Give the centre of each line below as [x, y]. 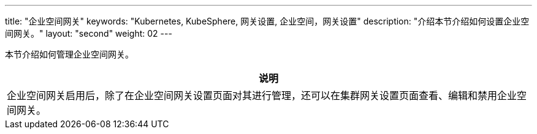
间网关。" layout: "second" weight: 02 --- [89, 33]
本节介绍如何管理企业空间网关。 [69, 54]
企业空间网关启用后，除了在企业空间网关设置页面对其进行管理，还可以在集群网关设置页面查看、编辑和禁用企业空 [267, 95]
